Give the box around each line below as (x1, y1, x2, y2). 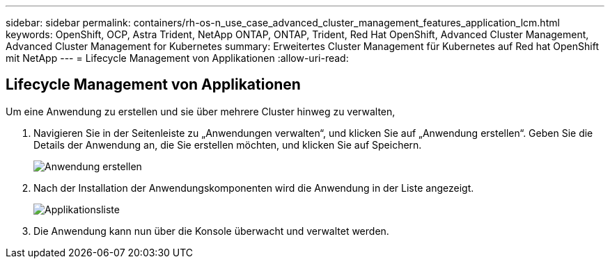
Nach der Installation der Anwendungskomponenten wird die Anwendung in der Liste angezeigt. (33, 181, 474, 194)
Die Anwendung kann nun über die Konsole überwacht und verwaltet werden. (33, 224, 389, 237)
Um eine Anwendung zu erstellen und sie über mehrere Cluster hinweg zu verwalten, (6, 105, 396, 117)
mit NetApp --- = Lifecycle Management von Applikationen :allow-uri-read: (6, 52, 349, 64)
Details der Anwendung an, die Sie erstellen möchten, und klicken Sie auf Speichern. (33, 138, 422, 151)
